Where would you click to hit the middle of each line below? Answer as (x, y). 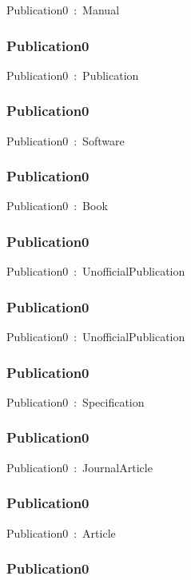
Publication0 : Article (61, 532)
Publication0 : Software (66, 140)
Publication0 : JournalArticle (80, 467)
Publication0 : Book (57, 206)
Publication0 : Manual (63, 10)
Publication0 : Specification (76, 401)
